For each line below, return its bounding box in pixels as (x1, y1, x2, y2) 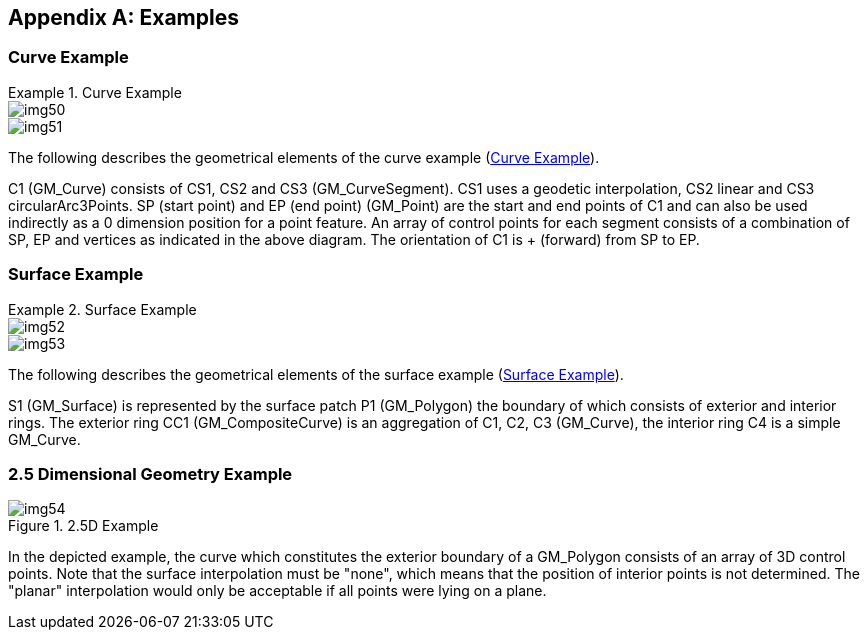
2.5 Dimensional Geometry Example (8, 463, 293, 484)
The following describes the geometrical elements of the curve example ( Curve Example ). (8, 148, 600, 166)
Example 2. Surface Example (8, 300, 197, 318)
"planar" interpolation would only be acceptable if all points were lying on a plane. (8, 582, 547, 600)
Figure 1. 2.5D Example (8, 517, 159, 535)
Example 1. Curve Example (8, 83, 182, 101)
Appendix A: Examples (8, 5, 239, 30)
